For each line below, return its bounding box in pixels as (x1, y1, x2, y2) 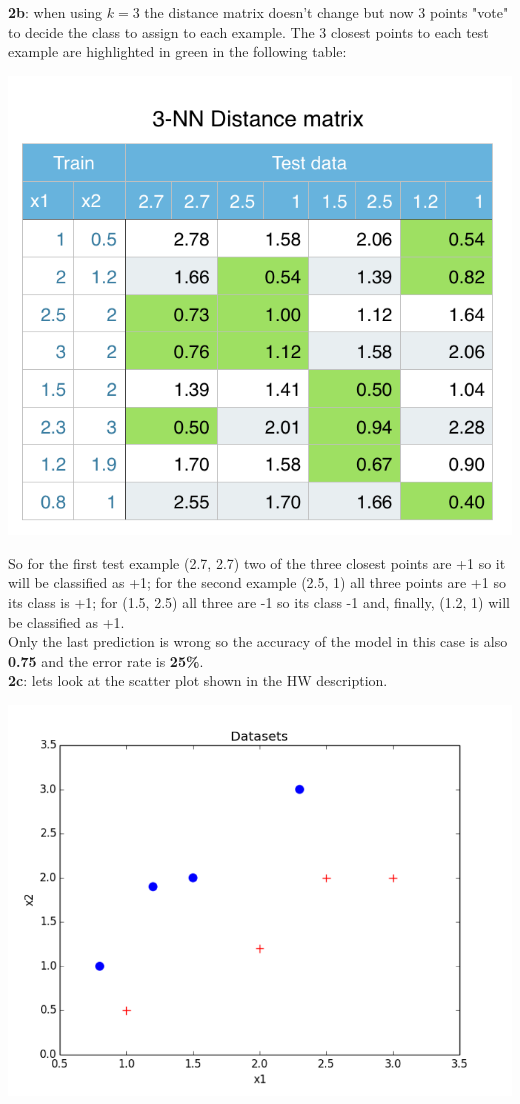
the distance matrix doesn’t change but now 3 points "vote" (144, 2, 509, 22)
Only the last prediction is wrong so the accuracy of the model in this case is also (8, 631, 508, 652)
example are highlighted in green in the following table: (8, 41, 347, 62)
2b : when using (8, 2, 103, 22)
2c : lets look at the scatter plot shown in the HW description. (8, 670, 388, 691)
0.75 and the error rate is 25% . (8, 650, 204, 671)
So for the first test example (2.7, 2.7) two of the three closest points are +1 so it (8, 552, 506, 573)
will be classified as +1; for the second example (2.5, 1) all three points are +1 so (8, 572, 506, 593)
